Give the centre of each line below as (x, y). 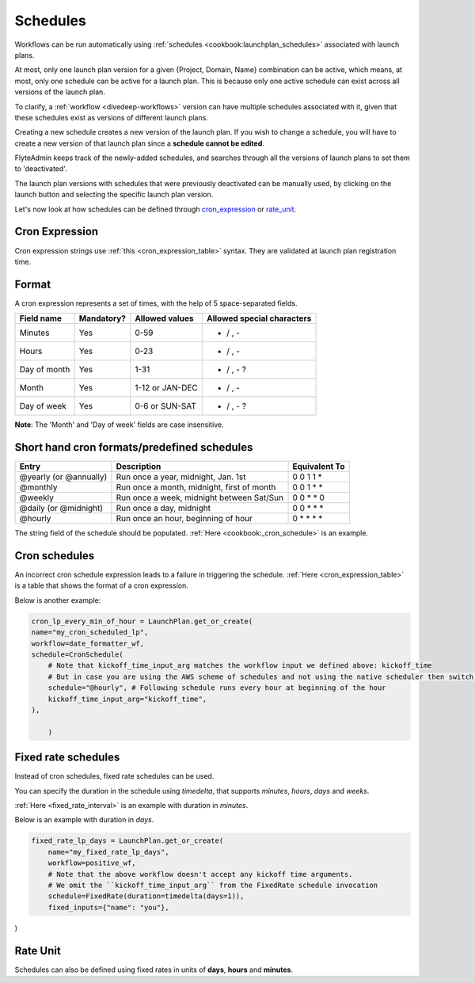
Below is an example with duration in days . (84, 820)
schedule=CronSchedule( (78, 654)
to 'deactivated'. (41, 169)
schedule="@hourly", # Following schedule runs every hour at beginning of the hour (217, 688)
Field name (41, 318)
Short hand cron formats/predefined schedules (134, 448)
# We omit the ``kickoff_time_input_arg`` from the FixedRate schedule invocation (213, 885)
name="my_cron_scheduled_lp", (90, 632)
